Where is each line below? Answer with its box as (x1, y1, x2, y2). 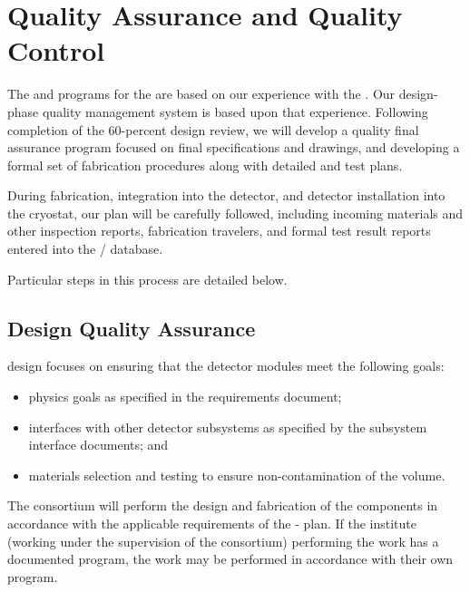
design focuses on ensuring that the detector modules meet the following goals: (7, 356, 445, 375)
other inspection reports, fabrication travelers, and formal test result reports (7, 221, 431, 240)
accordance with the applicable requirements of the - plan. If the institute (7, 514, 416, 533)
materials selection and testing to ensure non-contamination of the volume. (28, 465, 446, 484)
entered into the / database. (7, 239, 163, 258)
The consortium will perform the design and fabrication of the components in (7, 496, 438, 515)
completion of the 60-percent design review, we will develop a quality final (7, 120, 419, 139)
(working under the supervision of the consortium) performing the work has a (7, 531, 439, 550)
